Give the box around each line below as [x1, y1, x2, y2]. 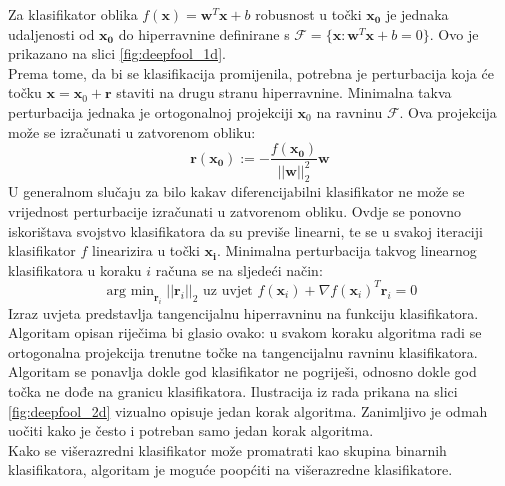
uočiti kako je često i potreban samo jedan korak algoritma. [8, 420, 374, 441]
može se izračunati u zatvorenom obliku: [8, 121, 256, 142]
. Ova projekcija [399, 101, 497, 122]
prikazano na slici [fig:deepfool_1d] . [8, 43, 226, 64]
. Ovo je [429, 23, 479, 44]
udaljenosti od [8, 23, 95, 44]
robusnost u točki [255, 4, 362, 24]
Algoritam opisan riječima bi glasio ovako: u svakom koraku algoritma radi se [8, 322, 482, 343]
